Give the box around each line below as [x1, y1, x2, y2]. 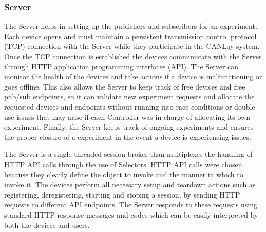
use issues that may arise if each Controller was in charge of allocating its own [4, 111, 250, 122]
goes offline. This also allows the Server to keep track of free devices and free [4, 81, 245, 92]
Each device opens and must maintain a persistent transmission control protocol [4, 30, 257, 41]
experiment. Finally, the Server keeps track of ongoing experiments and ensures [4, 121, 254, 132]
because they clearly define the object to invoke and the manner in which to [4, 169, 243, 180]
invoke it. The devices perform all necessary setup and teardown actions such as [4, 179, 256, 190]
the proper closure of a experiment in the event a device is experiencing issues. [4, 131, 251, 142]
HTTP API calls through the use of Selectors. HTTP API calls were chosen [4, 158, 242, 169]
